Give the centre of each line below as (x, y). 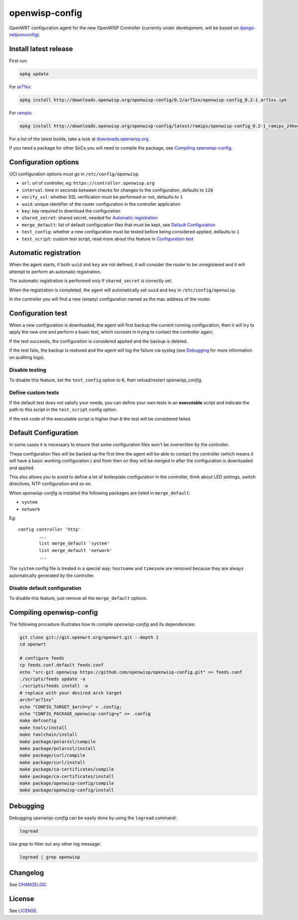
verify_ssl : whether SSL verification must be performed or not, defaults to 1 (102, 197)
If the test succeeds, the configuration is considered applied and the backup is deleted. (99, 341)
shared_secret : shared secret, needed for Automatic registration (90, 218)
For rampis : (21, 113)
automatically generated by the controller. (52, 575)
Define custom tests (34, 393)
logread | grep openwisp (50, 857)
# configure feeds (42, 658)
